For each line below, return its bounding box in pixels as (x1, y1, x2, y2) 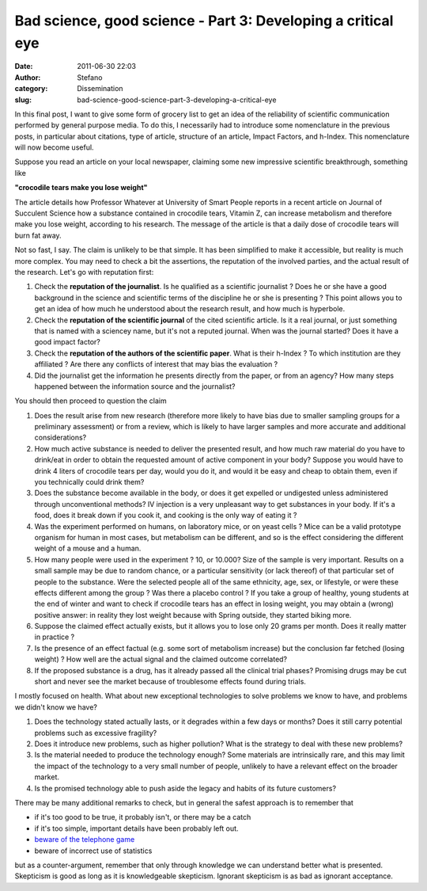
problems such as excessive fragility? (34, 728, 157, 737)
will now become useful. (14, 143, 94, 152)
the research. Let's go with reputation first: (14, 267, 154, 276)
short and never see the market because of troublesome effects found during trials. (34, 677, 306, 687)
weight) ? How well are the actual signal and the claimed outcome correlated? (34, 654, 288, 664)
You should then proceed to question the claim (14, 396, 167, 406)
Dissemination (77, 84, 123, 93)
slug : (14, 95, 32, 105)
